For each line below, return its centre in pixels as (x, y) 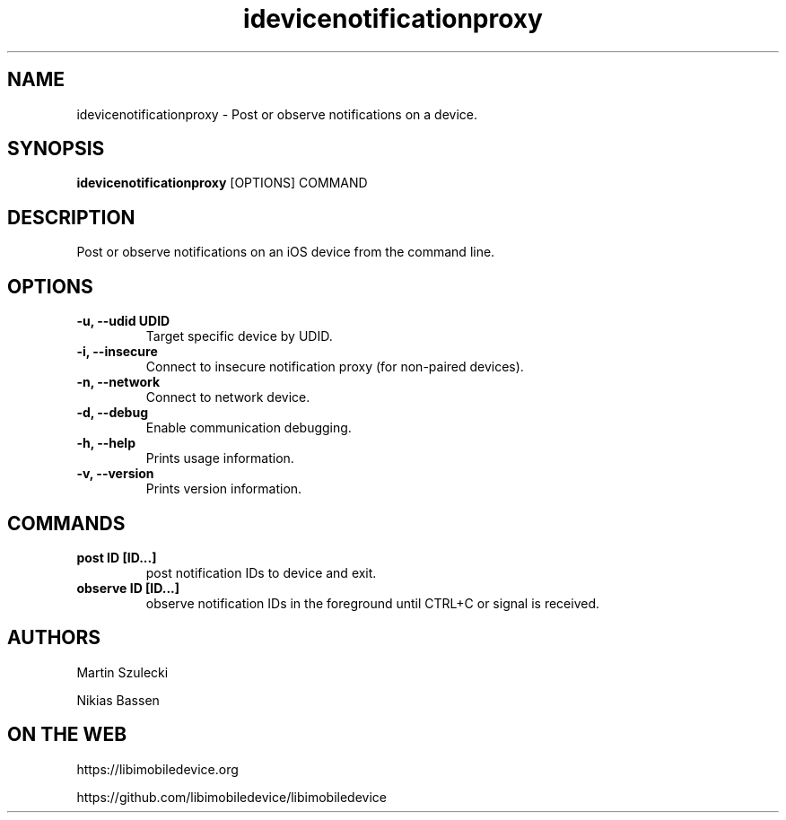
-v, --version (115, 474)
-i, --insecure (117, 352)
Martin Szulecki (122, 672)
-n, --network (118, 382)
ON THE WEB (67, 735)
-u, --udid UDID (123, 321)
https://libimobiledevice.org (157, 769)
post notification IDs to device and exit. (261, 572)
